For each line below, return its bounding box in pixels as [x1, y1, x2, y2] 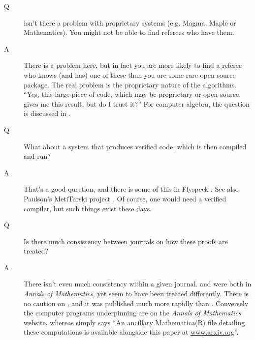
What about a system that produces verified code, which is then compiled [24, 141, 247, 151]
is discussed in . [24, 108, 71, 118]
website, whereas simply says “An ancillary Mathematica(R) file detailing [24, 317, 245, 327]
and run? [24, 151, 51, 161]
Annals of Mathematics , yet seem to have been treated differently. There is [24, 288, 249, 299]
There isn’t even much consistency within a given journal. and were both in [24, 279, 252, 289]
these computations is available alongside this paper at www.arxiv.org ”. [24, 327, 239, 337]
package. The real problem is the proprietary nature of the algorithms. [24, 79, 237, 89]
